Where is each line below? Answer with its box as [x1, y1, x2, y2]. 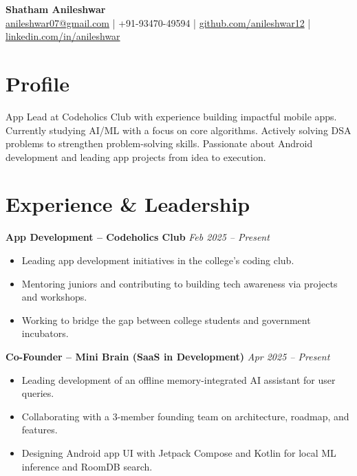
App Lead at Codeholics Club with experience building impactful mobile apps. [6, 109, 337, 123]
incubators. [21, 326, 69, 340]
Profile [6, 69, 69, 97]
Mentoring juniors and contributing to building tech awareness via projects [21, 276, 338, 290]
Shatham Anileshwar [6, 2, 106, 16]
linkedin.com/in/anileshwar [6, 29, 120, 43]
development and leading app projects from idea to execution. [6, 149, 266, 164]
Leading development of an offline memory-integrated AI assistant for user [21, 372, 336, 387]
